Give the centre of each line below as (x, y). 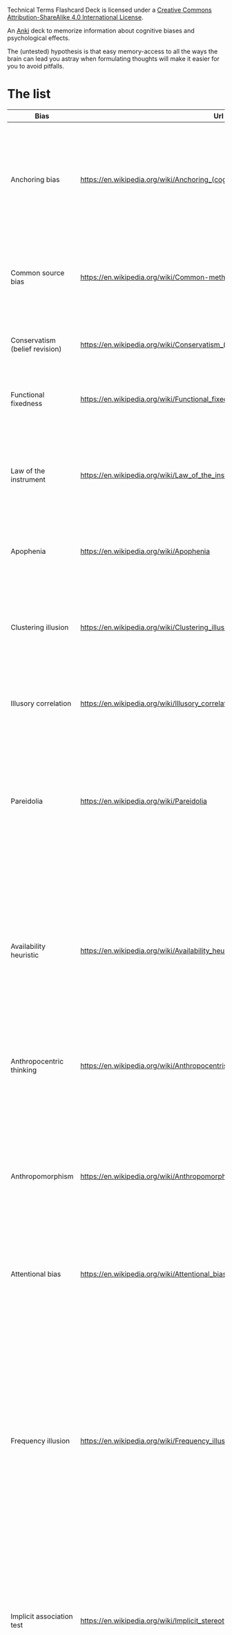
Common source (38, 272)
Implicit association (42, 1616)
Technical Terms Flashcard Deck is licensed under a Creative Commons (109, 10)
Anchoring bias (35, 179)
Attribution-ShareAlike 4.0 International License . (75, 17)
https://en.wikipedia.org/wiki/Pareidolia (144, 801)
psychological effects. (39, 38)
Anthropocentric (37, 1061)
